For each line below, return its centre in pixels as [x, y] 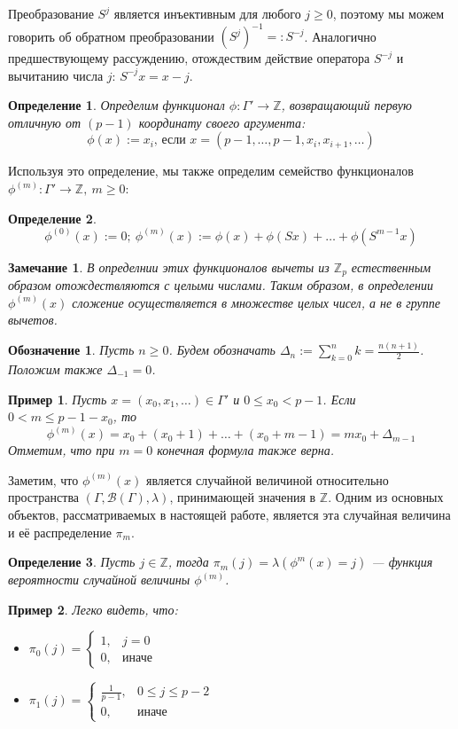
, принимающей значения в [243, 497]
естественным [391, 267]
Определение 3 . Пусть [72, 562]
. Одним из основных [386, 497]
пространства [44, 497]
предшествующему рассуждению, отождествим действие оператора [189, 58]
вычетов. [33, 320]
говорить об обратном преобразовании [111, 36]
